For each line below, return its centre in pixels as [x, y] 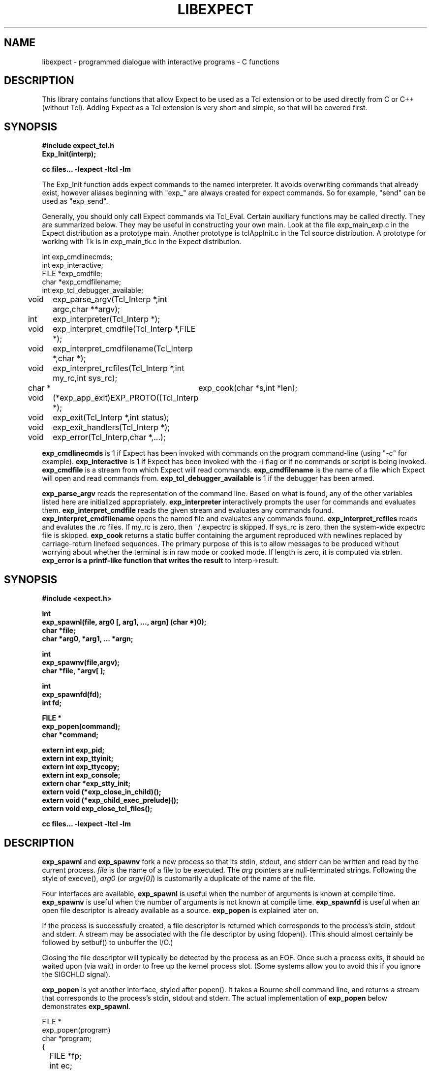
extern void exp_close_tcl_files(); [97, 809]
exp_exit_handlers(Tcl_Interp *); [111, 427]
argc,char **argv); [86, 309]
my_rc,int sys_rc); [85, 378]
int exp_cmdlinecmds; [77, 257]
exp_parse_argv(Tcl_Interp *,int [110, 300]
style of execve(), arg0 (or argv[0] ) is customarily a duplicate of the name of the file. [179, 878]
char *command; [70, 735]
